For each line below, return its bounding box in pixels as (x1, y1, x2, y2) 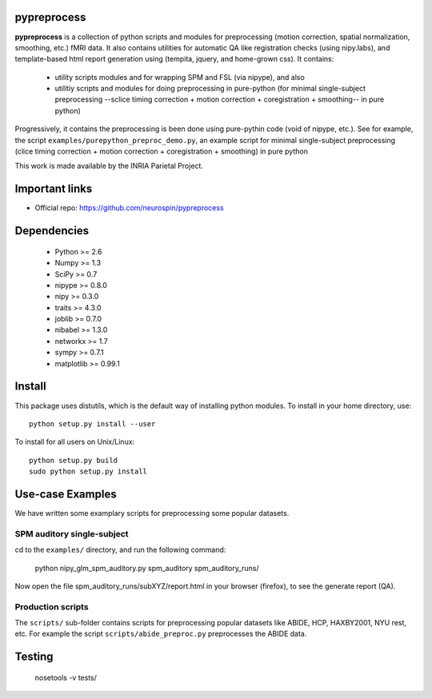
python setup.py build (29, 456, 118, 465)
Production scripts (14, 601, 89, 612)
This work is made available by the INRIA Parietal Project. (14, 161, 204, 171)
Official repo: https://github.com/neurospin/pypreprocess (34, 203, 224, 213)
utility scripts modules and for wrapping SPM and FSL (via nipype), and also (54, 72, 306, 82)
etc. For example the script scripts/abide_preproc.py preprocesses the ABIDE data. (14, 629, 307, 639)
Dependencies (14, 224, 90, 238)
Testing (14, 650, 54, 664)
